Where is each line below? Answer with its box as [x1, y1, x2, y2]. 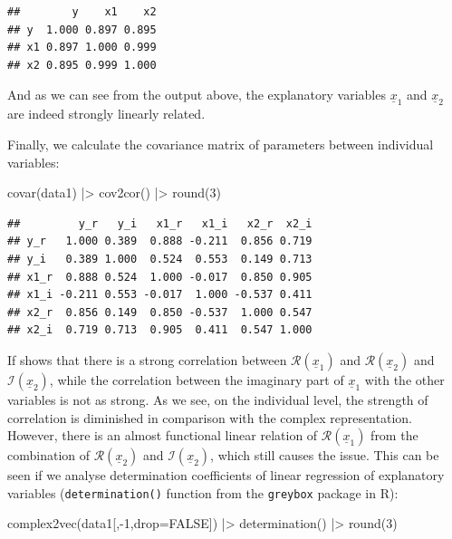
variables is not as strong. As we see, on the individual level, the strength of [7, 390, 428, 409]
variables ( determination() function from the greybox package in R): [7, 483, 399, 502]
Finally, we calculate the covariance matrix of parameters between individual [7, 134, 434, 153]
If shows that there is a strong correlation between [7, 350, 287, 369]
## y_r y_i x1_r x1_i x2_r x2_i [7, 217, 313, 230]
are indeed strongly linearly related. [7, 104, 206, 123]
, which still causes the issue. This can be [210, 446, 439, 465]
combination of [7, 446, 91, 465]
